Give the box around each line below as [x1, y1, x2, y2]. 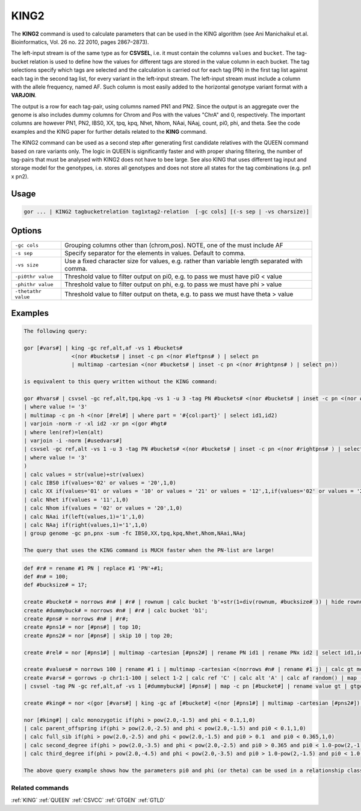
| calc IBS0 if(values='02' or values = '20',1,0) [23, 479, 177, 486]
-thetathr [14, 288, 42, 295]
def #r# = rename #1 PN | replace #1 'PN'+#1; [23, 565, 164, 572]
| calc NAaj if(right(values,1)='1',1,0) [23, 521, 148, 528]
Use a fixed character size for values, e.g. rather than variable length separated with [64, 257, 303, 265]
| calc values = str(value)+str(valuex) [23, 471, 144, 478]
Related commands [11, 784, 69, 792]
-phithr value [14, 281, 54, 287]
